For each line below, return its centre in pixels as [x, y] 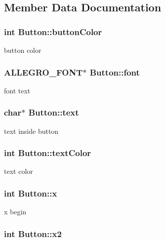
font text [17, 90]
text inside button [31, 131]
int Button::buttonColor [53, 31]
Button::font [115, 72]
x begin [15, 212]
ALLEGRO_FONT [43, 72]
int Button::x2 [33, 233]
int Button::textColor [48, 153]
